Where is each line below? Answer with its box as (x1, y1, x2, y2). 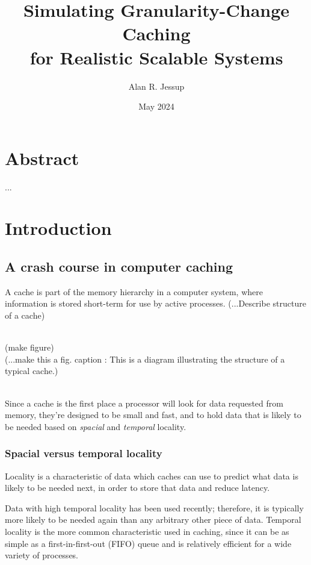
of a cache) (5, 308, 45, 321)
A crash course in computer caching (5, 257, 233, 275)
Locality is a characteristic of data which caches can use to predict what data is (5, 469, 298, 482)
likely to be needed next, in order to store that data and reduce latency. (5, 481, 270, 494)
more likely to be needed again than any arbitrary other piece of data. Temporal (5, 513, 301, 526)
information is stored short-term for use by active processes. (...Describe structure (5, 297, 306, 310)
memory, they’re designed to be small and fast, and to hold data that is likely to (5, 408, 301, 421)
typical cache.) (5, 364, 58, 377)
